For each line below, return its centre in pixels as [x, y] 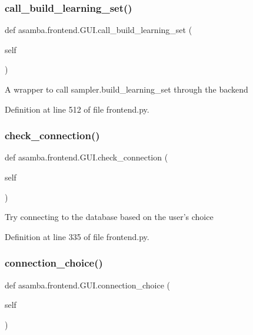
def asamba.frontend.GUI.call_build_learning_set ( [99, 30]
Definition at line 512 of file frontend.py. [77, 109]
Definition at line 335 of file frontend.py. [77, 236]
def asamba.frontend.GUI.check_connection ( [86, 157]
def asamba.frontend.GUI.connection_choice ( [88, 285]
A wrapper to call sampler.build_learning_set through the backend [126, 89]
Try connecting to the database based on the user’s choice [109, 217]
